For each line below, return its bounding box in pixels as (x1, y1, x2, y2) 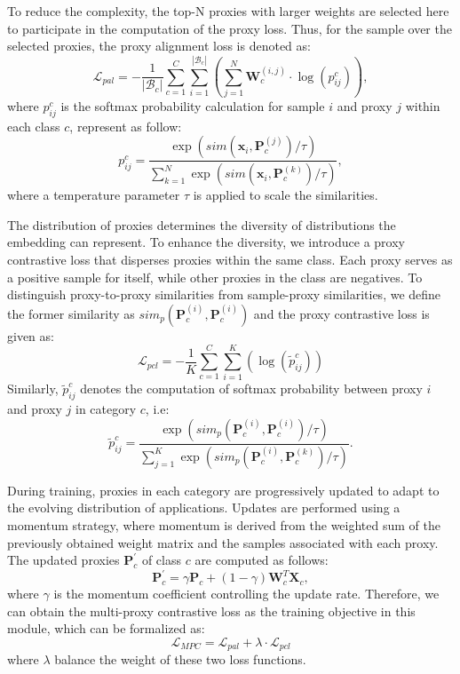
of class (141, 551, 181, 569)
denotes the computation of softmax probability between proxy (80, 379, 423, 398)
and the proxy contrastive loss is (253, 304, 430, 322)
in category (75, 400, 137, 418)
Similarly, (7, 379, 59, 398)
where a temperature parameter (7, 186, 180, 204)
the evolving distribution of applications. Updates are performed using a (7, 498, 401, 517)
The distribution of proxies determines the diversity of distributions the (7, 215, 396, 234)
